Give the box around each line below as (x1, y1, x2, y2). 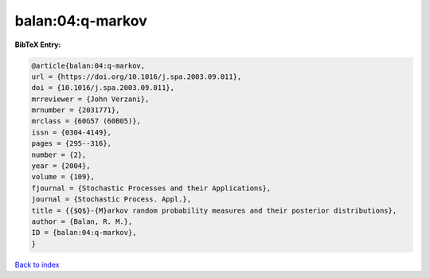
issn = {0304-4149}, (31, 127, 111, 137)
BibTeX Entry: (14, 40, 61, 49)
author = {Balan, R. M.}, (31, 217, 133, 226)
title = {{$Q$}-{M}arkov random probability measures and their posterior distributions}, (31, 206, 397, 215)
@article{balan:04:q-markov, (31, 61, 146, 70)
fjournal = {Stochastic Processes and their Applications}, (31, 183, 272, 193)
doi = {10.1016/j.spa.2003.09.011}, (31, 84, 175, 92)
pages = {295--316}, (31, 139, 111, 148)
